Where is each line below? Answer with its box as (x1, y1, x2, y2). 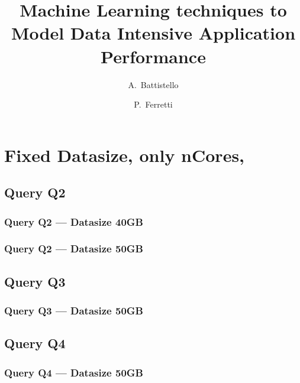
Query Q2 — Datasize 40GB (4, 214, 143, 229)
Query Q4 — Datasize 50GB (4, 365, 143, 379)
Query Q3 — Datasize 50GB (4, 303, 143, 318)
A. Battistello (128, 78, 179, 90)
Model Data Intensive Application (11, 21, 296, 45)
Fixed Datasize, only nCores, (4, 142, 245, 167)
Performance (101, 44, 206, 68)
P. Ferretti (134, 98, 173, 111)
